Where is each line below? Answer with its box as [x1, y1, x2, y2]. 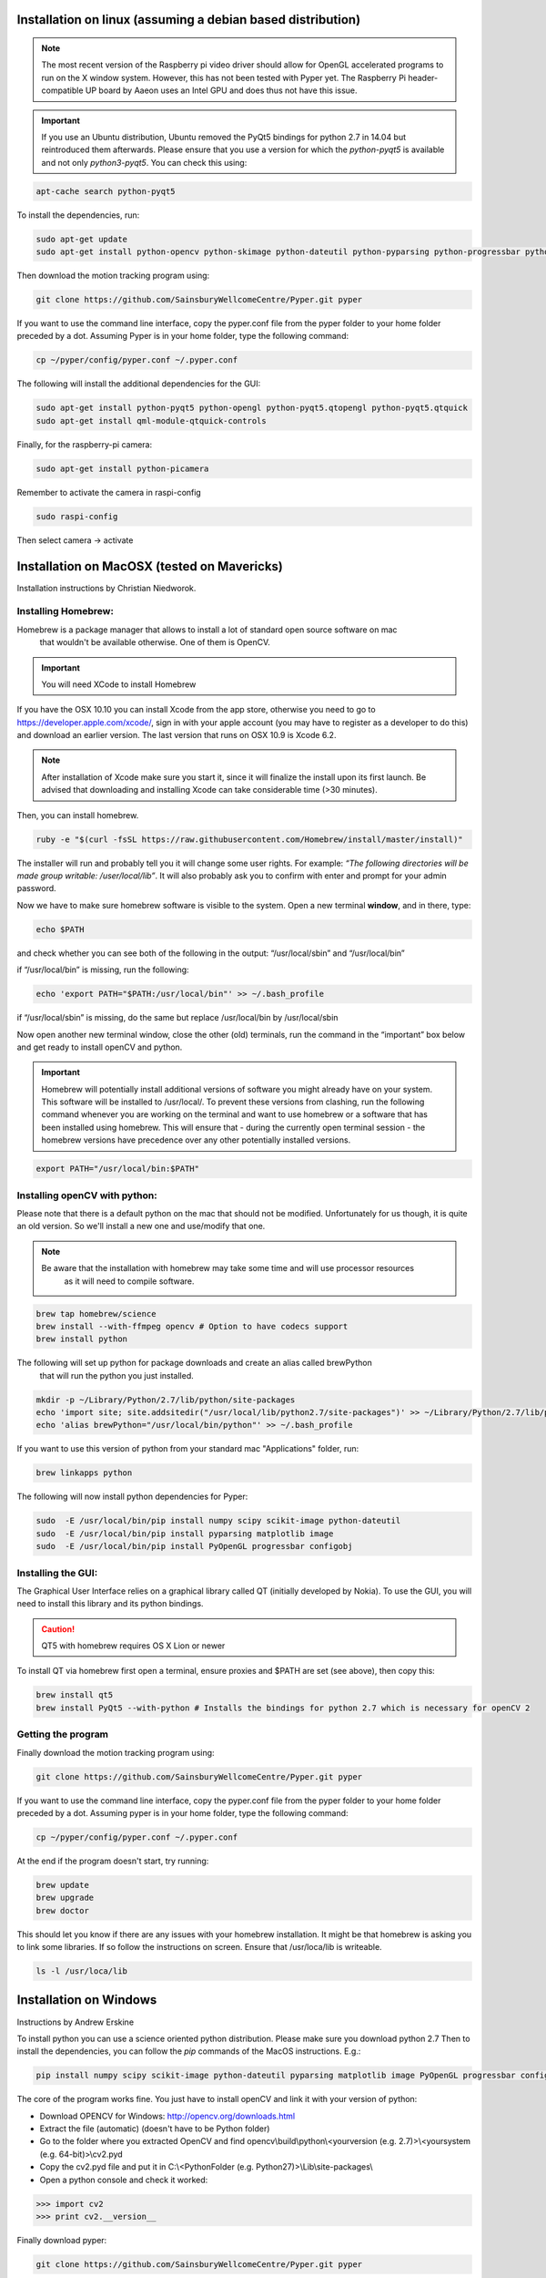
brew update [35, 1880, 90, 1890]
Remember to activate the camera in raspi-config [16, 487, 202, 498]
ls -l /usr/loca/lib [35, 1966, 127, 1976]
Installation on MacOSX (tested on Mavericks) [16, 559, 284, 574]
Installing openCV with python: [16, 1189, 158, 1202]
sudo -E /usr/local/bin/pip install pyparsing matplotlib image [35, 1528, 334, 1539]
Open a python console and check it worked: [39, 2174, 208, 2185]
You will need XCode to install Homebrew [41, 679, 197, 690]
